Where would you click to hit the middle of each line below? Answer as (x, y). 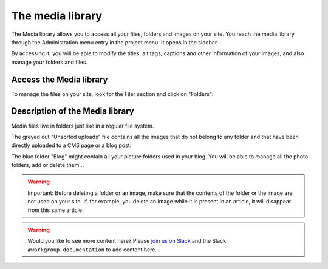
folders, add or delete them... (48, 165)
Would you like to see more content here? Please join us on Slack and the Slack (127, 241)
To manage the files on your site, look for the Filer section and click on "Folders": (112, 94)
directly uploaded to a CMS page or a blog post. (71, 145)
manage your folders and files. (50, 62)
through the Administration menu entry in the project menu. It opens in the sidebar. (115, 42)
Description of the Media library (73, 111)
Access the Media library (60, 79)
